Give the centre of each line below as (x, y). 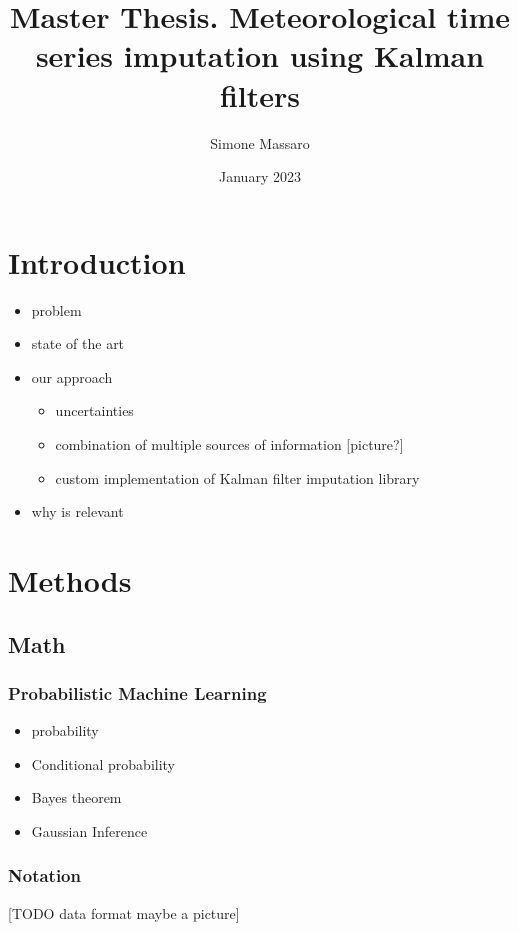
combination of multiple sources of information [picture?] (229, 444)
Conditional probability (103, 763)
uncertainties (94, 410)
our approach (72, 376)
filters (260, 94)
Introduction (97, 261)
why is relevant (77, 511)
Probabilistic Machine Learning (137, 692)
